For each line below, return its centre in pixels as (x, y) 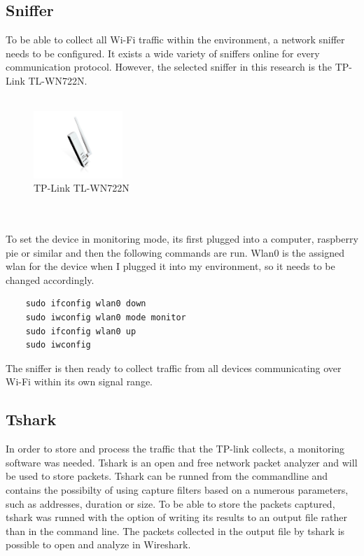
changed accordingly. (50, 279)
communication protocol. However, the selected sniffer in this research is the (169, 67)
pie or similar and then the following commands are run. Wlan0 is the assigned (175, 252)
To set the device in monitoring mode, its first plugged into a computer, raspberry (182, 239)
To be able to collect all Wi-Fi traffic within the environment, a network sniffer (175, 40)
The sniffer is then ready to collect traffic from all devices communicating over (174, 368)
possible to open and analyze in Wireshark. (98, 544)
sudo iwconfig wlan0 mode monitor (106, 318)
